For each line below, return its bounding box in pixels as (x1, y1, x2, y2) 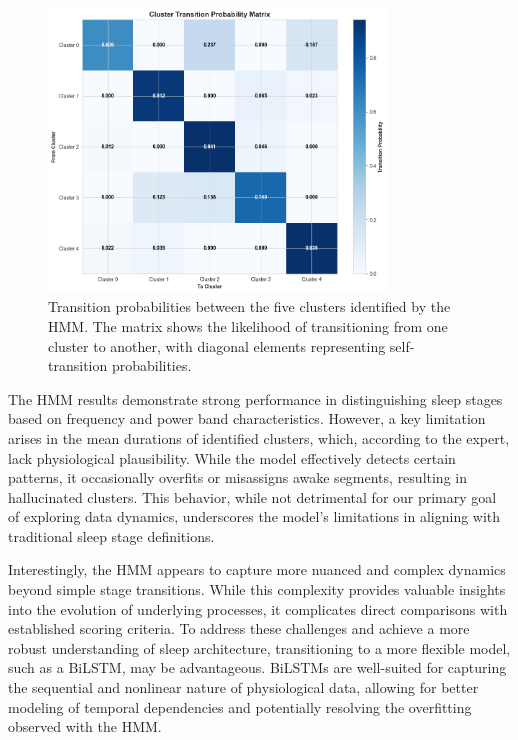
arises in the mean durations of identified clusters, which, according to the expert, (8, 427, 510, 448)
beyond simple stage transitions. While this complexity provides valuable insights (8, 579, 506, 600)
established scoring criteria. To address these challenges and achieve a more (8, 618, 470, 639)
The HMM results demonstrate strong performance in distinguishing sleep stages (8, 388, 503, 409)
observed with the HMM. (8, 716, 162, 737)
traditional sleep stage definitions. (8, 525, 215, 546)
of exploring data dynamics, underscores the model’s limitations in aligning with (8, 506, 501, 527)
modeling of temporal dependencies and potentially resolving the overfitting (8, 696, 472, 717)
